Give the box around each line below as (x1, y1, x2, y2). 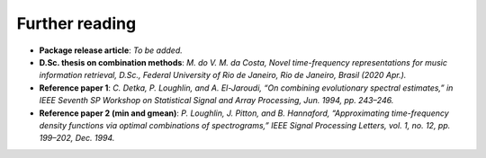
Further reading (16, 13, 137, 33)
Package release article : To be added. (39, 45, 184, 56)
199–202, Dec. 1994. (39, 133, 115, 144)
